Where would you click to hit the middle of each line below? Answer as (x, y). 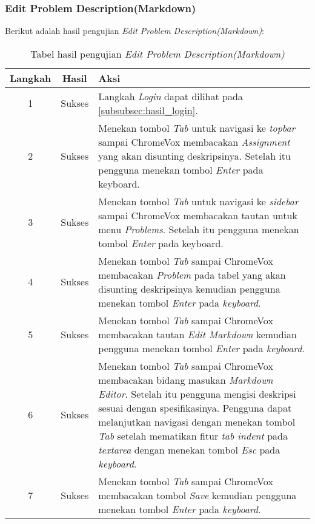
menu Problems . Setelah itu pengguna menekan (199, 229)
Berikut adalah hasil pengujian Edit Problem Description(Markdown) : (135, 31)
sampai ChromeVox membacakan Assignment (194, 141)
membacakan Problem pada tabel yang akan (192, 274)
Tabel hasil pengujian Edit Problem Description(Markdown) (157, 53)
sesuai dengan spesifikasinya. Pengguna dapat (195, 407)
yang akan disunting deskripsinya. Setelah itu (194, 155)
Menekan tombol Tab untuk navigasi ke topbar (197, 128)
